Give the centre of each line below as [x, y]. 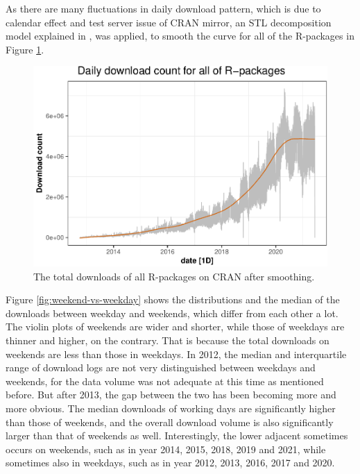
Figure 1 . [25, 49]
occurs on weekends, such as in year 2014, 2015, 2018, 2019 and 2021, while [166, 449]
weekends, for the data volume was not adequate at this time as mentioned [165, 381]
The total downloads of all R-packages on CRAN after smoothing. [174, 276]
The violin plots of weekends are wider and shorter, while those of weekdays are [175, 327]
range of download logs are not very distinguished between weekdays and [161, 367]
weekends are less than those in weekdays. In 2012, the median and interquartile [176, 354]
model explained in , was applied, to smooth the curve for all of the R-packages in [180, 36]
